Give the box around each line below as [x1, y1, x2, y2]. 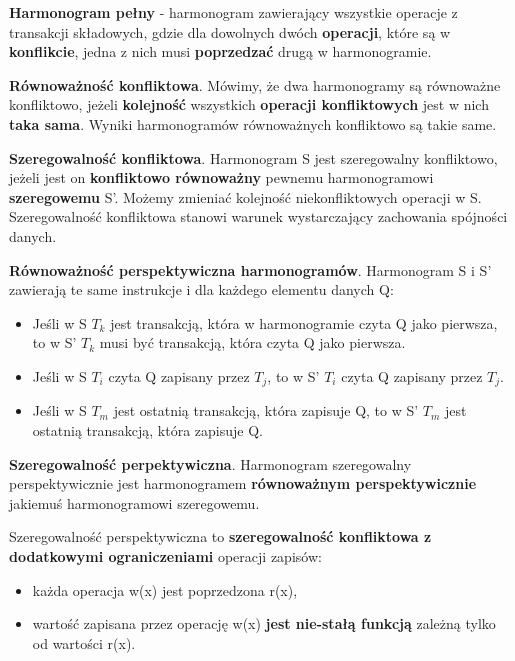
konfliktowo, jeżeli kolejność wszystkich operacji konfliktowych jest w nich [9, 94, 489, 115]
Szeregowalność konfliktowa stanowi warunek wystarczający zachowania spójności [9, 206, 508, 227]
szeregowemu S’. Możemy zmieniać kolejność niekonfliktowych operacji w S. [9, 186, 482, 207]
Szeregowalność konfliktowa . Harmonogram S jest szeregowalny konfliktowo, [9, 147, 498, 168]
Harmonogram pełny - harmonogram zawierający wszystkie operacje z [9, 2, 458, 22]
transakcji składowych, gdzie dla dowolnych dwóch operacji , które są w [9, 21, 451, 42]
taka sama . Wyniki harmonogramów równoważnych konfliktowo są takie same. [9, 113, 497, 134]
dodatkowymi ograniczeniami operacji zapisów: [9, 545, 322, 566]
